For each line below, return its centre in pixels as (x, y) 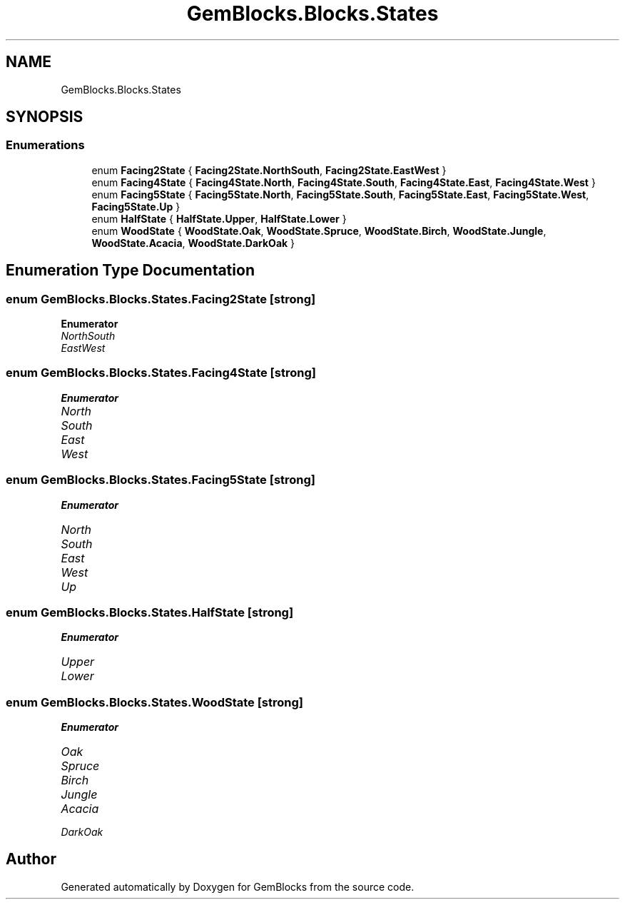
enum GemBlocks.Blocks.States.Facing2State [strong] (161, 299)
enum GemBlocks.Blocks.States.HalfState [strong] (150, 612)
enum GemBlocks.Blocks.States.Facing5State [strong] (161, 480)
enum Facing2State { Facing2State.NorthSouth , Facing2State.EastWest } (269, 170)
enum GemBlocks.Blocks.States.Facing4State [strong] (161, 373)
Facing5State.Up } (136, 206)
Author (31, 859)
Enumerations (45, 145)
